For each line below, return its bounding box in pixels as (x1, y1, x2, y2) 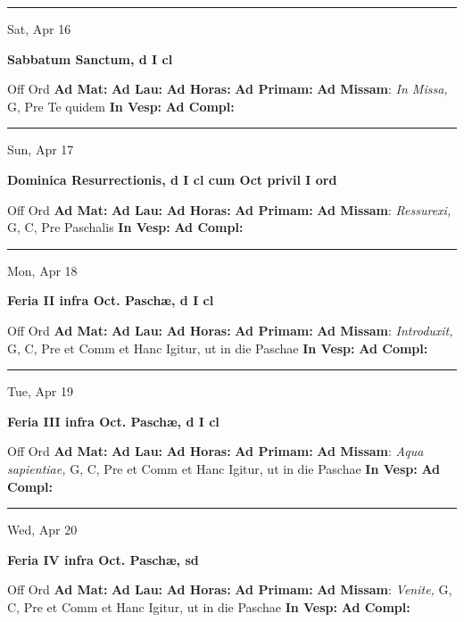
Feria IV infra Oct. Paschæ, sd (7, 550, 199, 568)
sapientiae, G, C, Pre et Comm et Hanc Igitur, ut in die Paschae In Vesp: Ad (7, 459, 441, 477)
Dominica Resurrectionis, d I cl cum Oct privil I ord (7, 170, 337, 188)
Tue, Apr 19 (7, 382, 73, 401)
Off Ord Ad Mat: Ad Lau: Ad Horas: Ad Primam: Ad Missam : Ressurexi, (7, 200, 452, 219)
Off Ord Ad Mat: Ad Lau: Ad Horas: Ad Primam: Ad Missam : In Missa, (7, 79, 448, 98)
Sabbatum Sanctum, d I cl (7, 49, 173, 68)
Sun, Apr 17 (7, 140, 74, 159)
